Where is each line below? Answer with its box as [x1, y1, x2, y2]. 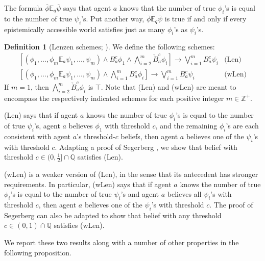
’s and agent [121, 189, 159, 199]
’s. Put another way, [81, 13, 144, 23]
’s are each [226, 120, 259, 130]
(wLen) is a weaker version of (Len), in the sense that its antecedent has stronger [4, 168, 258, 179]
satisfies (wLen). [54, 220, 105, 230]
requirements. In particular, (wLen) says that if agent [4, 178, 172, 189]
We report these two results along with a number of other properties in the [4, 237, 239, 247]
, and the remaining [155, 120, 218, 130]
